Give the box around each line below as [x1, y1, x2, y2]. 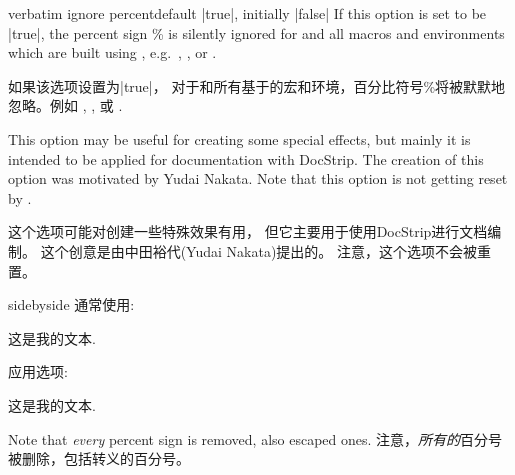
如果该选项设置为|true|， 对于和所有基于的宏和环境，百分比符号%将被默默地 [8, 75, 506, 96]
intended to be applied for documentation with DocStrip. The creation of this [8, 148, 484, 169]
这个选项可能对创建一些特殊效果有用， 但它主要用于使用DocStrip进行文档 [8, 221, 488, 242]
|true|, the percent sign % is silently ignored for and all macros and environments [8, 22, 505, 43]
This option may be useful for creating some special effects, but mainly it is [8, 128, 471, 149]
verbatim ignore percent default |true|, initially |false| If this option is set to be [8, 3, 487, 23]
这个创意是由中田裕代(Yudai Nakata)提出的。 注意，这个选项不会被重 [40, 240, 492, 261]
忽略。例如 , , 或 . [8, 95, 123, 116]
